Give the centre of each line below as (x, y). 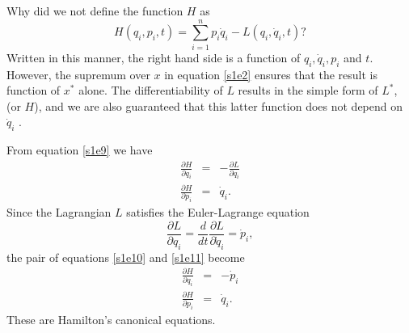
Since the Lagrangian (59, 212)
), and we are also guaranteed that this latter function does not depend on (219, 105)
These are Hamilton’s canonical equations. (111, 319)
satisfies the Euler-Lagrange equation (218, 212)
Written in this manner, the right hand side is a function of (154, 57)
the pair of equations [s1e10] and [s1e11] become (126, 257)
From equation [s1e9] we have (80, 150)
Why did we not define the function (95, 11)
